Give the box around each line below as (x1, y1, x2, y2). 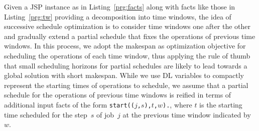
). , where (163, 99, 192, 109)
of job (96, 109, 114, 119)
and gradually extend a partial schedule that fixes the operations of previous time (4, 30, 255, 41)
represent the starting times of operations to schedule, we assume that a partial (4, 79, 248, 90)
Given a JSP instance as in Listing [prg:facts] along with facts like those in (4, 1, 235, 11)
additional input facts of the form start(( (4, 99, 135, 109)
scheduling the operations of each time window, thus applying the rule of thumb (4, 50, 250, 60)
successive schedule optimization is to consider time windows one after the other (4, 21, 250, 31)
